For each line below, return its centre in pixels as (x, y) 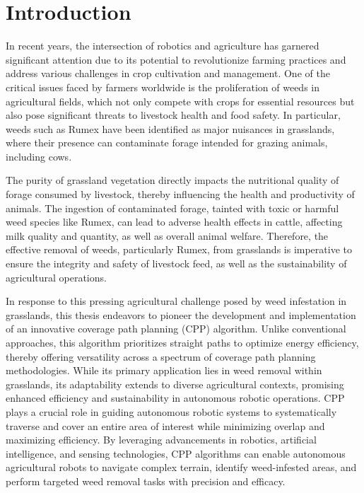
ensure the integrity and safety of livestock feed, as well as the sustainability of (176, 263)
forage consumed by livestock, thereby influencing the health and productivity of (180, 194)
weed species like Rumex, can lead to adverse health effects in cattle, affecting (174, 222)
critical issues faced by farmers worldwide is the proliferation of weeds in (163, 87)
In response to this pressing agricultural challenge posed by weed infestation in (176, 301)
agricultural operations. (56, 277)
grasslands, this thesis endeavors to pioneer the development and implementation (181, 314)
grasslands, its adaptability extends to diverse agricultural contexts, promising (175, 384)
